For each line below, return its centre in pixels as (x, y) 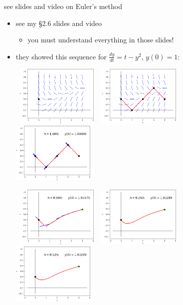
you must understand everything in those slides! (101, 40)
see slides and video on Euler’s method (63, 6)
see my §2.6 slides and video (59, 23)
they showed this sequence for (61, 56)
